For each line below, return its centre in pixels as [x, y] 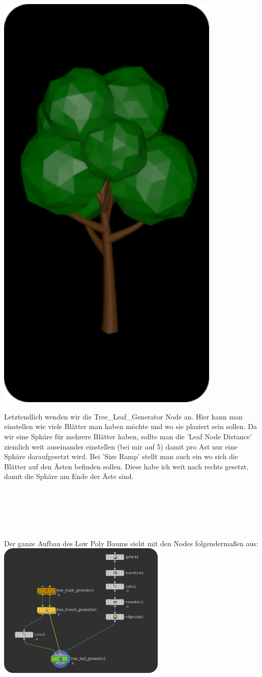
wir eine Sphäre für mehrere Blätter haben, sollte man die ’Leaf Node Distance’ [128, 436]
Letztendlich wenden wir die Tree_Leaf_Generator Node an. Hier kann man [123, 416]
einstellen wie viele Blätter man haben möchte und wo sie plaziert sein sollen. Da [130, 426]
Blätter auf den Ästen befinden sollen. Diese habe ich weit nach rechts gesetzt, [126, 466]
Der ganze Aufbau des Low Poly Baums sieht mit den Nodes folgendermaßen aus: [131, 543]
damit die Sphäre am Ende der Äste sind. [69, 476]
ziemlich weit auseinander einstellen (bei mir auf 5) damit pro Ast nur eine [121, 446]
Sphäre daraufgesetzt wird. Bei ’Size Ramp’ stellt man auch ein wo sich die [121, 456]
